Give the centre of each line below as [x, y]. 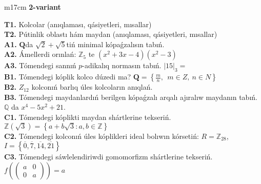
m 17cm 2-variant [33, 7]
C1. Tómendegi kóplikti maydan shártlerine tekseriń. [88, 117]
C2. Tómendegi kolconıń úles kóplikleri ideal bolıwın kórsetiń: [102, 136]
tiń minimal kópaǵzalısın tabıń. [115, 44]
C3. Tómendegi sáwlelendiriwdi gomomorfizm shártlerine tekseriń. [108, 157]
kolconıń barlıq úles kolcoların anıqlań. [92, 87]
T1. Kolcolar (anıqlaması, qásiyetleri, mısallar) [78, 24]
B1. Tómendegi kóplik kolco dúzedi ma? [68, 77]
